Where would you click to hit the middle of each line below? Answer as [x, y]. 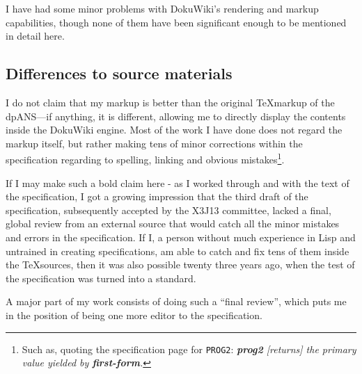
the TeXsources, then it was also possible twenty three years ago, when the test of [180, 265]
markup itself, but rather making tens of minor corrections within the [154, 143]
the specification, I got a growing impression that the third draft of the [157, 196]
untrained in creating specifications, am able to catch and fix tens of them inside [178, 251]
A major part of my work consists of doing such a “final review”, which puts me [176, 301]
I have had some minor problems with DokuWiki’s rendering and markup [162, 8]
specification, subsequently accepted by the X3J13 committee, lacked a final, [168, 210]
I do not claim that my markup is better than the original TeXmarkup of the [170, 102]
